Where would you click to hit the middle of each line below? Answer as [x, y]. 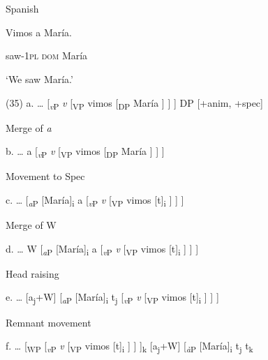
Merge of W [31, 225]
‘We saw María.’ [39, 78]
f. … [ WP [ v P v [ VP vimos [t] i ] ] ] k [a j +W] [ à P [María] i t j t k [129, 346]
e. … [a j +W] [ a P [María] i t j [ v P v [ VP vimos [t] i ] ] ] [112, 298]
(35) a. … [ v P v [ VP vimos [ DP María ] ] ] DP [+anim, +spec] [134, 103]
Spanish [22, 9]
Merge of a [29, 127]
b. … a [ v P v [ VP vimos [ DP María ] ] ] [85, 152]
